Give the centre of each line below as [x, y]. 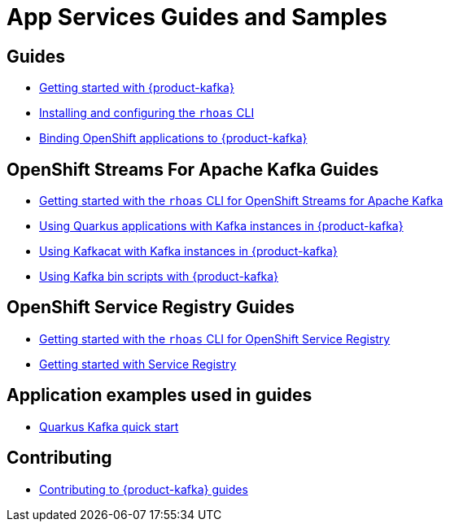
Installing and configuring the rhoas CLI [147, 113]
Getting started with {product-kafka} [137, 88]
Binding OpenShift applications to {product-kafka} [173, 138]
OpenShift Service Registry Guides [151, 308]
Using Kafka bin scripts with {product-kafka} [159, 277]
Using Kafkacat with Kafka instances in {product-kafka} [188, 251]
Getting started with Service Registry [138, 364]
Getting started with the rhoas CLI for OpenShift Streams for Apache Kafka [241, 201]
